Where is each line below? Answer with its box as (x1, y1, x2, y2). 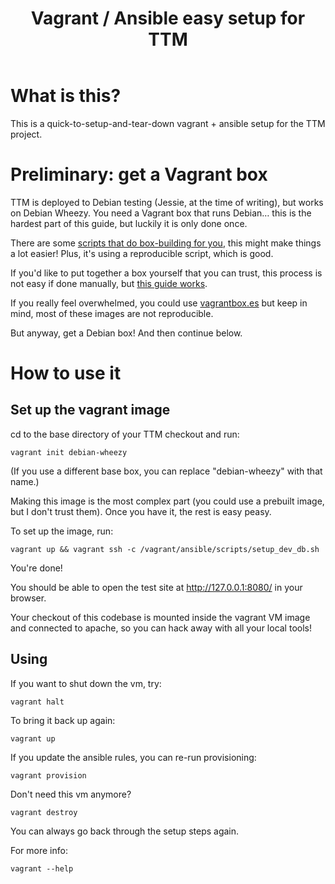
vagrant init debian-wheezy (10, 447, 128, 457)
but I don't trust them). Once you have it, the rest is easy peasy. (10, 505, 272, 517)
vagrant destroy (10, 807, 78, 817)
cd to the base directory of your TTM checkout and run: (10, 428, 240, 440)
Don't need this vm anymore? (10, 788, 132, 800)
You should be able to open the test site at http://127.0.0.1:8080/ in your (10, 581, 303, 593)
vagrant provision (10, 770, 87, 781)
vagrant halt (10, 697, 65, 707)
